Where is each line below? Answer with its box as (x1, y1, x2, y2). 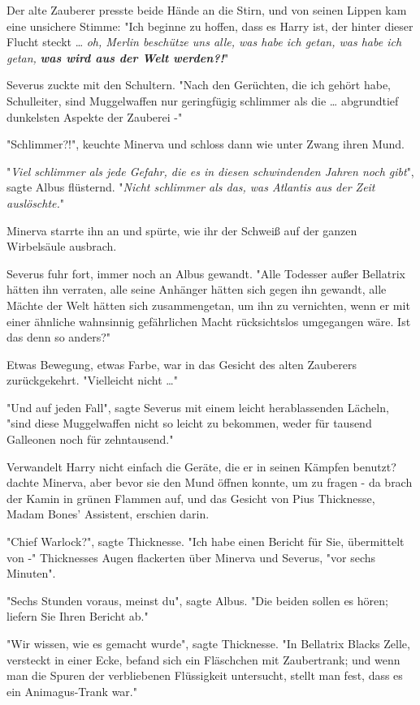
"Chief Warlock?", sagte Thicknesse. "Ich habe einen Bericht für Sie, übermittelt (6, 533, 405, 550)
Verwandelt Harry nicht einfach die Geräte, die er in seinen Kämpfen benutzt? (6, 458, 396, 475)
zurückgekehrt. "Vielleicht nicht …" (6, 372, 178, 389)
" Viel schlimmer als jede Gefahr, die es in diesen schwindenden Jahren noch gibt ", (6, 162, 414, 179)
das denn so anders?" (6, 329, 111, 346)
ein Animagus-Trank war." (6, 682, 137, 699)
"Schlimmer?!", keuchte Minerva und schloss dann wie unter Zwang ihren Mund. (6, 135, 405, 153)
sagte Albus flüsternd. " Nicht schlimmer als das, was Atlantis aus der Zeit (6, 178, 375, 196)
